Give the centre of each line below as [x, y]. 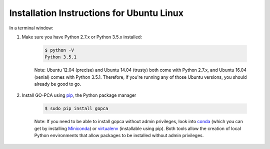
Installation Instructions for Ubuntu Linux [96, 13]
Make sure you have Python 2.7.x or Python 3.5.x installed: [82, 37]
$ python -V [59, 50]
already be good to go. [58, 84]
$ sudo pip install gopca [76, 109]
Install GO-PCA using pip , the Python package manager [79, 95]
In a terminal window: [31, 28]
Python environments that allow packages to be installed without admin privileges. [119, 136]
